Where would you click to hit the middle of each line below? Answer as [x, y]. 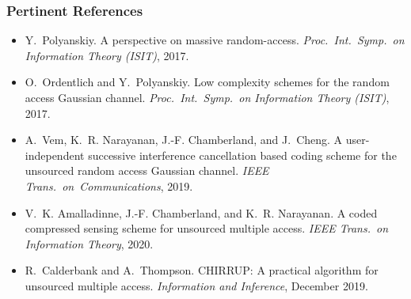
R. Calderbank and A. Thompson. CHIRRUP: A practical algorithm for [202, 270]
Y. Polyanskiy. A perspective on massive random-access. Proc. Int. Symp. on [215, 40]
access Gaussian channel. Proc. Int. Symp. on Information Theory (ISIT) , [207, 97]
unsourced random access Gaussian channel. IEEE [147, 170]
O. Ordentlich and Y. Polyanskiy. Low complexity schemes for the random [207, 82]
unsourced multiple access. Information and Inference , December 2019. [196, 285]
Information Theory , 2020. [89, 243]
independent [55, 155]
